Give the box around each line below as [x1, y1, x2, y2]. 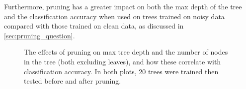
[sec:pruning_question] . [4, 30, 75, 40]
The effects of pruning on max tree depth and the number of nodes [24, 47, 228, 57]
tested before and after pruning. [24, 76, 121, 86]
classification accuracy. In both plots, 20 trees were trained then [24, 66, 219, 76]
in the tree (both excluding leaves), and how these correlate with [24, 56, 221, 66]
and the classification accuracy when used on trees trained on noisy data [4, 11, 225, 21]
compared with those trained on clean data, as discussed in [4, 21, 184, 31]
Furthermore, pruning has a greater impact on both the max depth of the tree [4, 1, 242, 11]
